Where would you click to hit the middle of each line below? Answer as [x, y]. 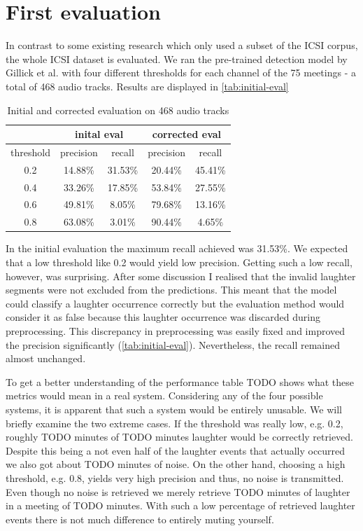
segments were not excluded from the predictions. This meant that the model [171, 290]
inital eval [99, 134]
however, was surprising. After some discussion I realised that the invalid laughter [181, 276]
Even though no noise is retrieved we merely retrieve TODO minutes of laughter [178, 491]
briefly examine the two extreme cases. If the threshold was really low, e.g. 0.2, [175, 423]
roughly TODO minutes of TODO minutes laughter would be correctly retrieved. [180, 437]
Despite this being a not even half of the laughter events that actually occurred [176, 450]
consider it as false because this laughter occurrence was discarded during [163, 317]
